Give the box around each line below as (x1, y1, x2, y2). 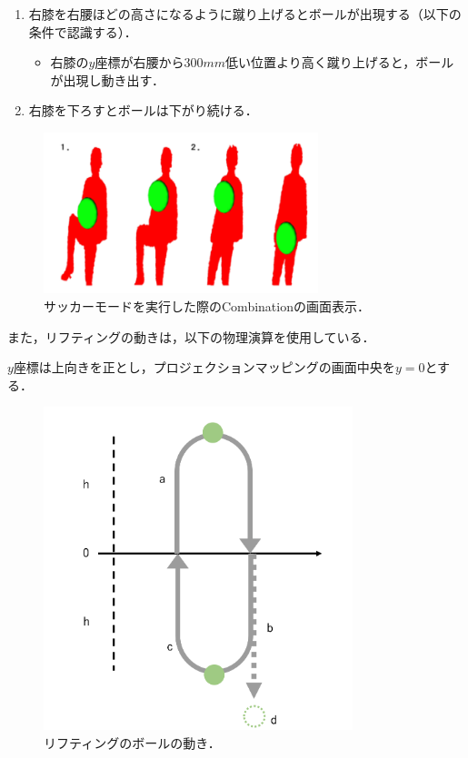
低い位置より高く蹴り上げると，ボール (225, 53, 454, 72)
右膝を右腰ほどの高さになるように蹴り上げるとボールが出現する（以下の (28, 5, 462, 23)
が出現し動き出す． (50, 70, 165, 89)
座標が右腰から (95, 53, 184, 72)
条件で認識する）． (28, 22, 137, 41)
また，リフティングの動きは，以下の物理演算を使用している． (7, 327, 375, 346)
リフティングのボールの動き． (44, 733, 221, 753)
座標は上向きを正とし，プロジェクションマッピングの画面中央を (13, 358, 395, 377)
